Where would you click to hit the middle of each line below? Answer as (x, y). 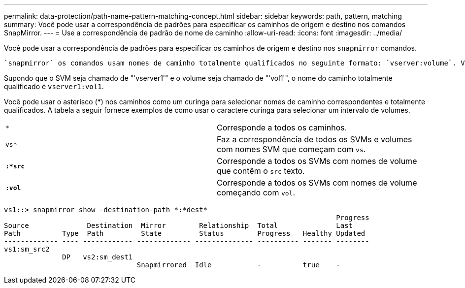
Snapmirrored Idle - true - (238, 265)
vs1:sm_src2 (27, 249)
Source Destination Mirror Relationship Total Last (179, 225)
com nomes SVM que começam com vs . (291, 149)
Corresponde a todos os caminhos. (282, 128)
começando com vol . (256, 192)
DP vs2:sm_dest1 (98, 257)
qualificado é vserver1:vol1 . (54, 86)
